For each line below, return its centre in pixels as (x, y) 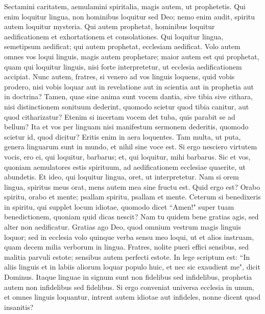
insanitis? (19, 307)
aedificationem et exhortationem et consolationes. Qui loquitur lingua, (114, 36)
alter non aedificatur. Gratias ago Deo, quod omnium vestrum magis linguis (123, 227)
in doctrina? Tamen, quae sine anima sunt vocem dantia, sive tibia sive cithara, (128, 96)
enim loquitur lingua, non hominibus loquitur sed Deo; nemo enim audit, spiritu (130, 16)
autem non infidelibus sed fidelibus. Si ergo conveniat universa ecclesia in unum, (129, 287)
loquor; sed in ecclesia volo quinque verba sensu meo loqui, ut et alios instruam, (129, 237)
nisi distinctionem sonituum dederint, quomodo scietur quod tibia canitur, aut (127, 106)
